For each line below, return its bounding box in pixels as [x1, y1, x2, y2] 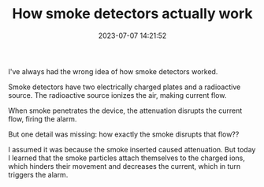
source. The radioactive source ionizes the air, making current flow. [8, 90, 227, 99]
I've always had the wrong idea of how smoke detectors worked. [8, 66, 218, 76]
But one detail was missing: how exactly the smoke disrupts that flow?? [8, 129, 240, 139]
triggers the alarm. [8, 170, 69, 179]
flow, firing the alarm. [8, 114, 77, 123]
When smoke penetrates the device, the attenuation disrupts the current [8, 106, 243, 115]
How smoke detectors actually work [11, 5, 254, 23]
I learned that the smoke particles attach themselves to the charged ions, [8, 153, 246, 163]
